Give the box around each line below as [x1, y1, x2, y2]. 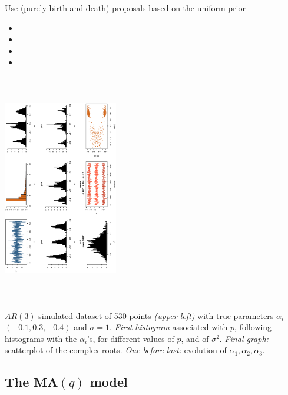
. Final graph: [219, 332, 269, 344]
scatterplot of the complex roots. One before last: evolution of [5, 344, 227, 356]
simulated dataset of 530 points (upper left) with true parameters [38, 309, 274, 321]
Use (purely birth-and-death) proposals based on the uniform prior [5, 2, 246, 14]
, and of [181, 332, 209, 344]
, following [234, 321, 272, 333]
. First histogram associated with [110, 321, 228, 333]
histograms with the [5, 332, 77, 344]
